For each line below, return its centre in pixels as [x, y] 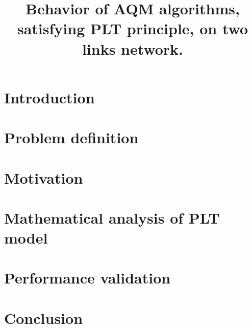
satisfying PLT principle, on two [133, 28]
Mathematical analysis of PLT [112, 217]
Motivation [44, 177]
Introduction [49, 97]
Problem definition [71, 137]
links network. [133, 48]
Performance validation [87, 278]
